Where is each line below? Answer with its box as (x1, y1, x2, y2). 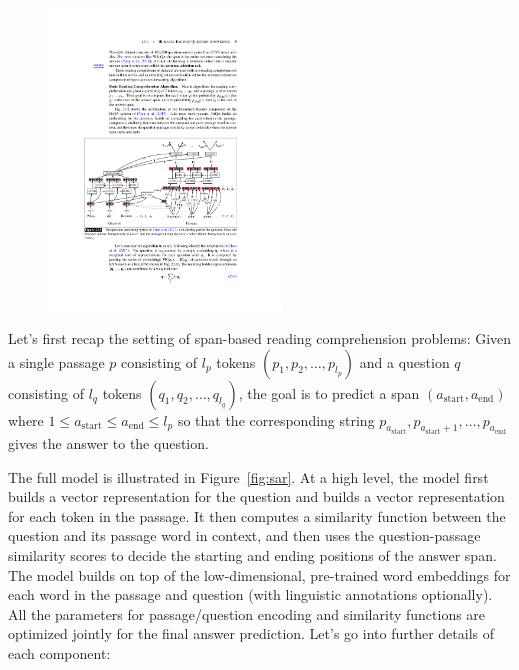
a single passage (8, 351, 105, 372)
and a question (359, 351, 450, 372)
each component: (8, 642, 111, 663)
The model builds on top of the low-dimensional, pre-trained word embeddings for (8, 564, 511, 585)
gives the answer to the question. (8, 432, 209, 453)
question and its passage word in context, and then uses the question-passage (8, 525, 481, 546)
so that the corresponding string (177, 409, 375, 430)
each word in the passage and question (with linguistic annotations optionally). (8, 584, 493, 605)
